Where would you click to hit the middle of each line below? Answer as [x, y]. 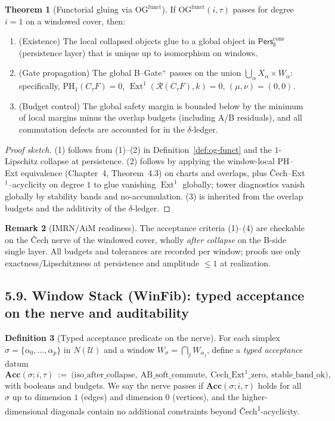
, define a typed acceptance [255, 349]
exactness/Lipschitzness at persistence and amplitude [102, 262]
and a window [129, 349]
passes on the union [205, 73]
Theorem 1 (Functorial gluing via [69, 9]
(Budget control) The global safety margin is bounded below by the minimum [161, 105]
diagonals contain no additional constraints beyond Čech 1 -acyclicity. [175, 410]
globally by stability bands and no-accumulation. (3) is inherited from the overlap [154, 196]
